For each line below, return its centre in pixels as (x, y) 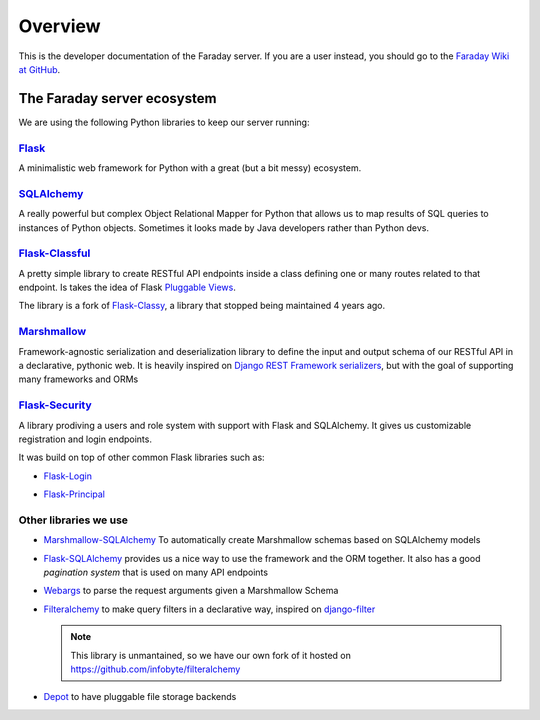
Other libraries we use (73, 520)
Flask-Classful (54, 253)
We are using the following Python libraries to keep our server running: (164, 122)
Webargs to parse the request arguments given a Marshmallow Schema (191, 591)
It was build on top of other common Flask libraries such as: (141, 457)
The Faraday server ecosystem (117, 98)
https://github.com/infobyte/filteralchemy (155, 669)
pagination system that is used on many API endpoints (156, 572)
